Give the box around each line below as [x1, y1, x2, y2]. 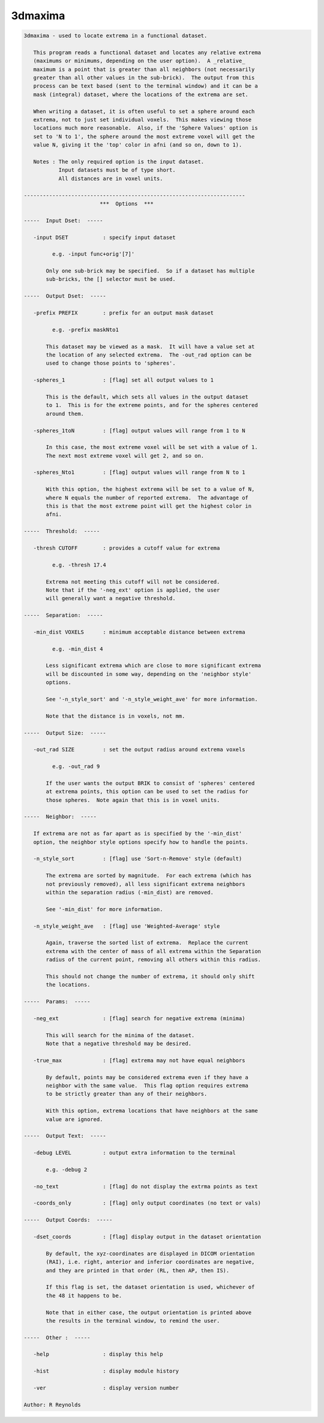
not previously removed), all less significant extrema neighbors [46, 880, 245, 888]
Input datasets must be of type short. [58, 167, 176, 173]
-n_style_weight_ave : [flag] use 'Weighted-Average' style [33, 922, 220, 930]
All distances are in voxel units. [58, 175, 163, 182]
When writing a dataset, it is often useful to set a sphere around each [33, 108, 255, 115]
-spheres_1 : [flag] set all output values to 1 [33, 377, 214, 384]
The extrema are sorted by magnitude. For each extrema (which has [46, 872, 252, 879]
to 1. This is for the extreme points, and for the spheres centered [46, 402, 258, 409]
